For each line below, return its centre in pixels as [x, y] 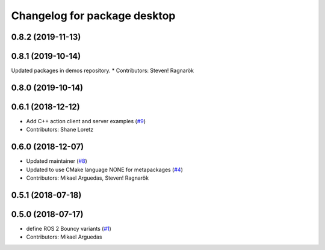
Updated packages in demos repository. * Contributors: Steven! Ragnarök [103, 71]
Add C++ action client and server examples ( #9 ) [86, 121]
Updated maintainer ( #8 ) [57, 161]
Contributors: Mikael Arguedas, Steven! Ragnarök [88, 178]
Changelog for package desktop [93, 16]
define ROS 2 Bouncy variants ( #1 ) [69, 229]
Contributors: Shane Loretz [60, 130]
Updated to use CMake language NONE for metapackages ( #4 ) [105, 169]
